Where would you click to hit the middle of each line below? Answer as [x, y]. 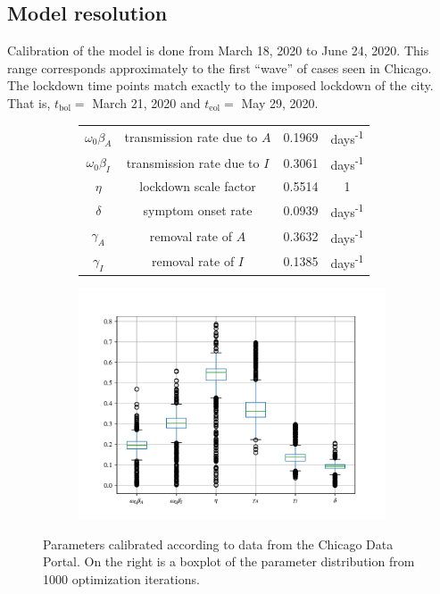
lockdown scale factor [198, 186]
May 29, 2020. [280, 102]
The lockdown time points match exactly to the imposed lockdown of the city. [220, 85]
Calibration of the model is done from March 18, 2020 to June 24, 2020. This [218, 50]
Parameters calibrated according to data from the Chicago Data [218, 544]
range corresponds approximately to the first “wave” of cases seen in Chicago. [220, 67]
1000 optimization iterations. [121, 578]
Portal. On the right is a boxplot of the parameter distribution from [229, 561]
